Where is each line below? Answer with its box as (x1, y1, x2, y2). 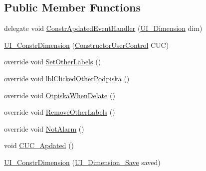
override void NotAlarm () (4, 123, 84, 134)
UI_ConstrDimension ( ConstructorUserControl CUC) (4, 39, 169, 50)
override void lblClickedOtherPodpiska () (4, 73, 130, 83)
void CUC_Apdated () (4, 140, 74, 151)
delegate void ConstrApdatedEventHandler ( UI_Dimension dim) (4, 23, 203, 33)
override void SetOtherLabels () (4, 56, 101, 67)
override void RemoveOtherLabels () (4, 107, 115, 117)
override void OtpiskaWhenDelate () (4, 90, 115, 100)
